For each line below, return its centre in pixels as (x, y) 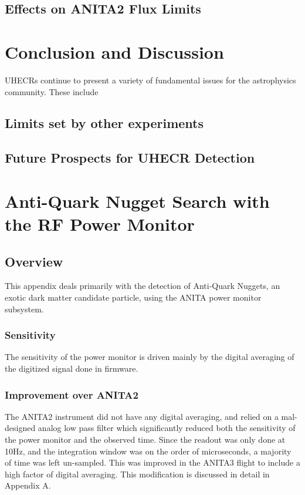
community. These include (52, 91)
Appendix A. (28, 485)
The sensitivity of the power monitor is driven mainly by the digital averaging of (150, 357)
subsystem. (24, 309)
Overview (34, 261)
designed (20, 428)
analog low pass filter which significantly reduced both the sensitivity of (167, 428)
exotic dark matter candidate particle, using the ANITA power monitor (133, 297)
